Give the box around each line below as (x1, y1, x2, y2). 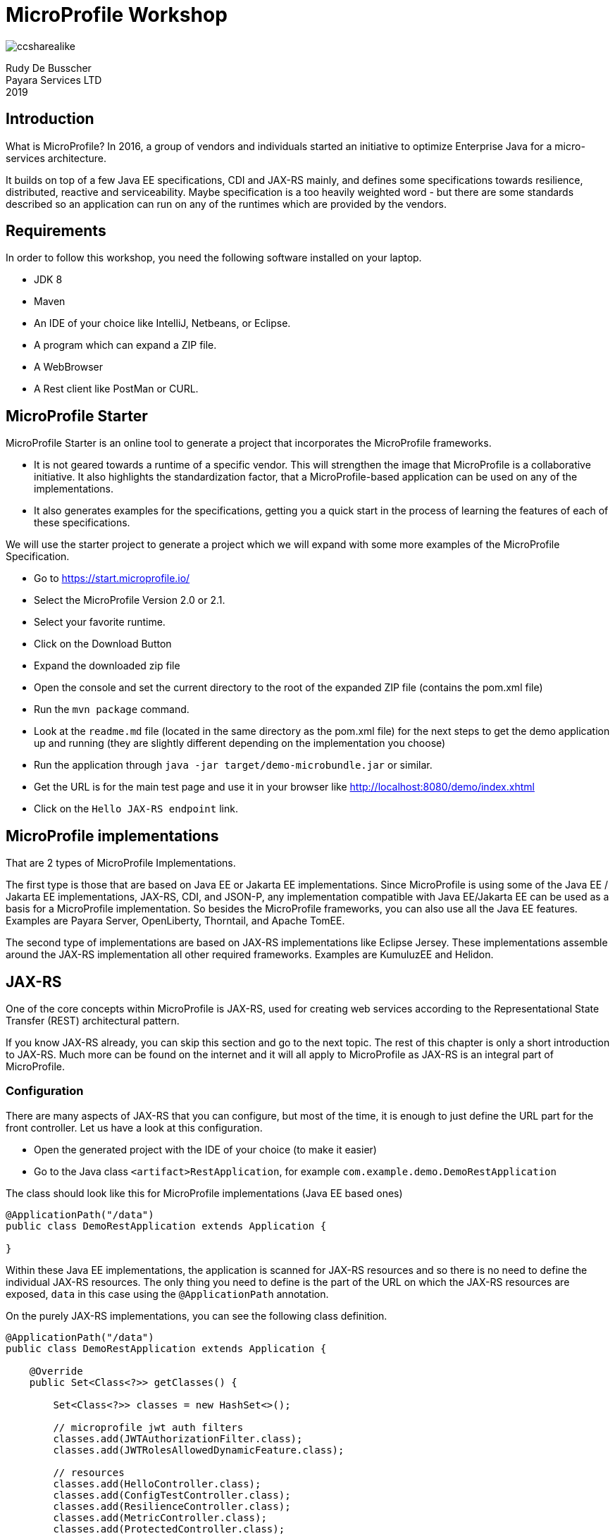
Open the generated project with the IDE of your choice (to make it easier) (34, 1143, 377, 1156)
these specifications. (34, 516, 130, 529)
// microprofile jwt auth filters (53, 1421, 244, 1433)
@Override (29, 1365, 83, 1377)
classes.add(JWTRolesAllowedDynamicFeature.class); (53, 1444, 344, 1456)
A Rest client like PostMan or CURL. (34, 383, 199, 395)
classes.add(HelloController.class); (53, 1478, 261, 1489)
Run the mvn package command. (34, 703, 190, 716)
